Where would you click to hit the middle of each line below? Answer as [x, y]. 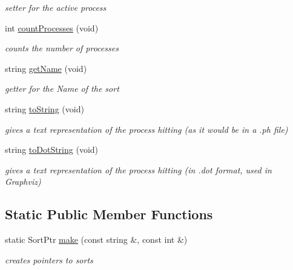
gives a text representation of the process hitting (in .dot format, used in [138, 169]
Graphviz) [23, 182]
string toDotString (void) [52, 149]
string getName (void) [46, 68]
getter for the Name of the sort [62, 88]
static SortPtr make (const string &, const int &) [96, 239]
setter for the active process [56, 7]
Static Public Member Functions [109, 214]
